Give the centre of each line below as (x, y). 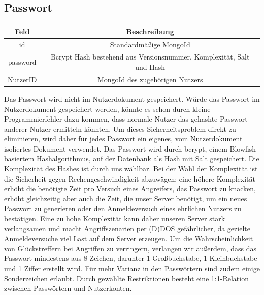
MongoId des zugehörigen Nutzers (150, 79)
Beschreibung (150, 31)
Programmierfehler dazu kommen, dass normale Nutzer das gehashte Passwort (126, 119)
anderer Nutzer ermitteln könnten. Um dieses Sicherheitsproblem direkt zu (120, 128)
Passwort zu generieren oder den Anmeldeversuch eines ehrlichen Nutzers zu (123, 208)
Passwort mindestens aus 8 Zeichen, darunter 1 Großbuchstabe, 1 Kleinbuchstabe (131, 258)
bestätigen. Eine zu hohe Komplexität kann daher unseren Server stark (115, 218)
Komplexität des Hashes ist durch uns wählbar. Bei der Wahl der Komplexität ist (131, 169)
